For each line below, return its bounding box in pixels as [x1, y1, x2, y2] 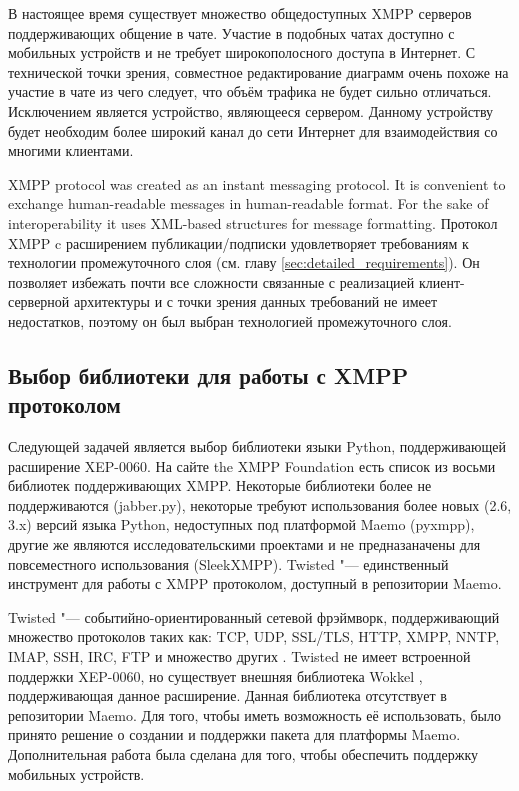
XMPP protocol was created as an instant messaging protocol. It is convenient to [8, 173, 506, 194]
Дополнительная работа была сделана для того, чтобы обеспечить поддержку [8, 744, 479, 764]
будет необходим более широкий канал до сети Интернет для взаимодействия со [8, 120, 498, 141]
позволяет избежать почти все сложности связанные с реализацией [8, 271, 415, 292]
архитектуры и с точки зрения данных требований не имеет [73, 291, 438, 312]
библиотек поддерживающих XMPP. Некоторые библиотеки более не [8, 475, 432, 496]
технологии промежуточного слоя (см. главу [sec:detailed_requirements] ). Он [8, 252, 480, 273]
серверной [8, 291, 70, 312]
